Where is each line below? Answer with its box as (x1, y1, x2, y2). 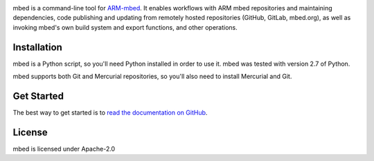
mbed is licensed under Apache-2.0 (12, 144, 116, 153)
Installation (12, 41, 62, 53)
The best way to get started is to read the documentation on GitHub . (12, 108, 208, 117)
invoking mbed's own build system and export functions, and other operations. (12, 23, 238, 31)
